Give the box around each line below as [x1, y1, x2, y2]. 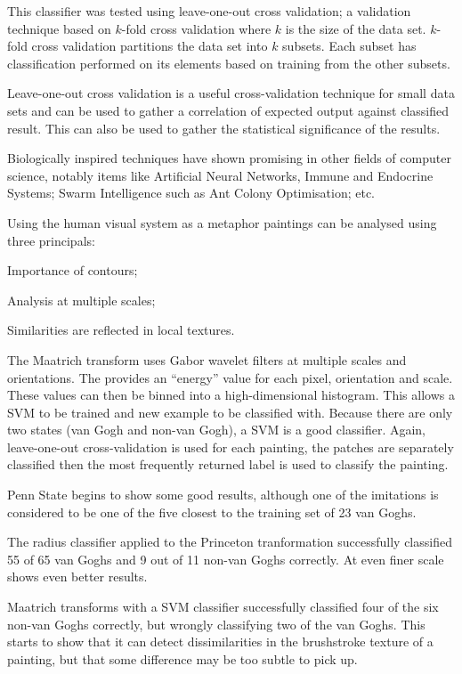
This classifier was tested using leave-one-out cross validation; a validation [7, 2, 411, 20]
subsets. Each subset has [282, 37, 417, 55]
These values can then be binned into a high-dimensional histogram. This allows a [7, 386, 455, 404]
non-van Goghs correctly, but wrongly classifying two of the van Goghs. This [7, 614, 426, 633]
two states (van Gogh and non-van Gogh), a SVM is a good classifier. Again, [7, 420, 426, 439]
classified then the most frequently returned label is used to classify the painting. [7, 455, 449, 474]
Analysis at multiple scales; [7, 290, 156, 309]
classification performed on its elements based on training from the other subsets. [7, 53, 450, 72]
